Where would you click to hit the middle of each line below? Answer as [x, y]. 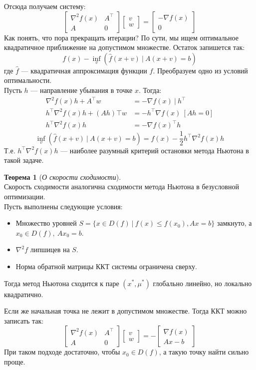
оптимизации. [25, 196]
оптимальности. [28, 80]
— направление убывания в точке [82, 90]
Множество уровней [46, 223]
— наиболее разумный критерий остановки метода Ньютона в [155, 150]
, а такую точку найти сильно [204, 352]
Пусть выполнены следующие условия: [63, 206]
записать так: [24, 320]
